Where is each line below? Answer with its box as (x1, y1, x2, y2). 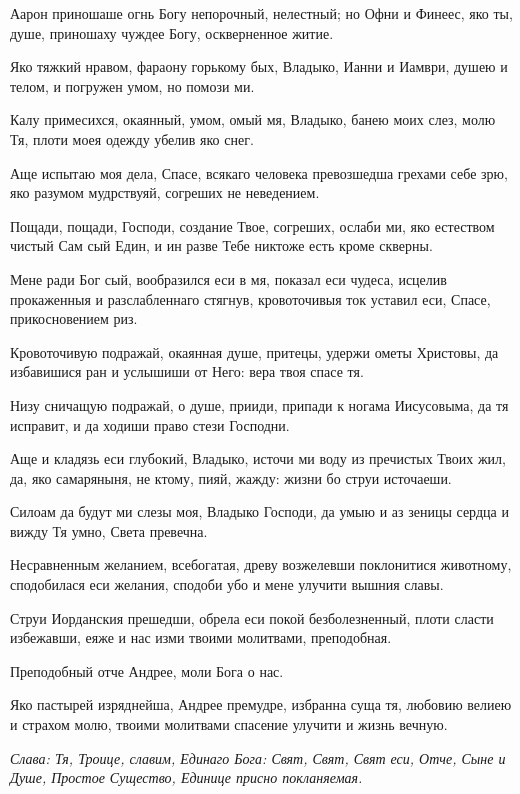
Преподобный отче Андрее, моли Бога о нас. (10, 660, 284, 681)
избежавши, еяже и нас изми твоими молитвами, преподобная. (10, 627, 392, 648)
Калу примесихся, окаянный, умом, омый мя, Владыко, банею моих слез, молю (10, 109, 496, 130)
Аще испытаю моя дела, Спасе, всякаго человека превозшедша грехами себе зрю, (10, 162, 508, 183)
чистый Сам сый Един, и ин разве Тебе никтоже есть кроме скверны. (10, 235, 433, 256)
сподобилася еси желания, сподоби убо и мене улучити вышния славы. (10, 574, 444, 595)
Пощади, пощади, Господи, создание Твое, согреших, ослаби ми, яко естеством (10, 215, 495, 236)
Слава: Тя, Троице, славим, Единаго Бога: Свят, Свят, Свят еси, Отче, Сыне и (10, 747, 506, 768)
